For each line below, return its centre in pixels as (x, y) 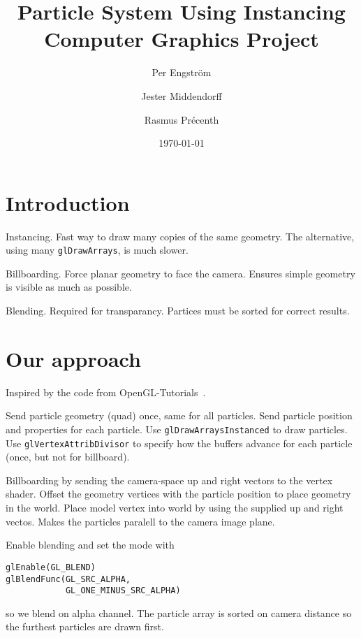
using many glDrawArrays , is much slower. (97, 250)
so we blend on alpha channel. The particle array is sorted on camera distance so (179, 612)
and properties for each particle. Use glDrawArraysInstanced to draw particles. (177, 429)
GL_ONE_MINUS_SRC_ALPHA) (123, 591)
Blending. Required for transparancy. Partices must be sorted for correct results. (178, 311)
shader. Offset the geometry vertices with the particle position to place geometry (178, 494)
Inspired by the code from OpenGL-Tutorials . (106, 392)
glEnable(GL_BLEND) (51, 567)
